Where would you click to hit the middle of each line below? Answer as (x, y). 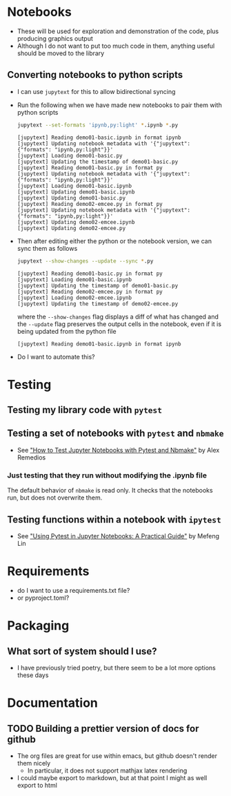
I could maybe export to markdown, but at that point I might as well (112, 777)
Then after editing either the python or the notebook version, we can (114, 241)
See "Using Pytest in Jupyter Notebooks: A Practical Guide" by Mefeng (118, 536)
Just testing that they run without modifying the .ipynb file (107, 475)
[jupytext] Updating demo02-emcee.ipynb (76, 222)
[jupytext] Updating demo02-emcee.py (71, 228)
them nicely (34, 763)
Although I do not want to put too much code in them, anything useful (116, 46)
